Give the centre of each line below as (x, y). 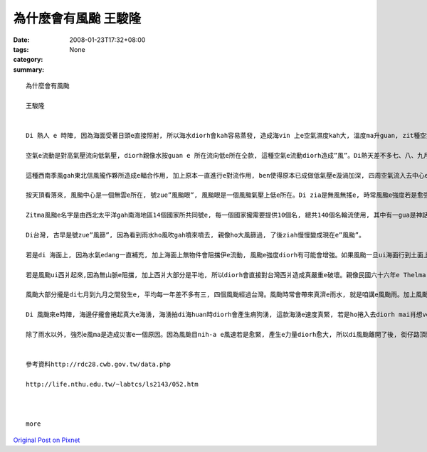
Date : (21, 40)
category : (28, 60)
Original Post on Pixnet (47, 440)
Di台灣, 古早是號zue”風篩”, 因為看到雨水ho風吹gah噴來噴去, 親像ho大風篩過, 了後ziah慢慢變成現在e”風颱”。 (196, 235)
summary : (29, 69)
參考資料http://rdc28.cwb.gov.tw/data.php (98, 365)
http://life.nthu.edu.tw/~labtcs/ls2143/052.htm (112, 384)
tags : (21, 49)
